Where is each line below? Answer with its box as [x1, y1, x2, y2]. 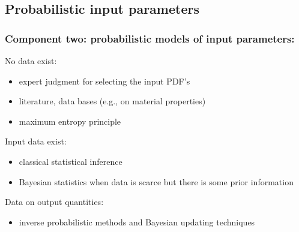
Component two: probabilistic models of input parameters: [5, 31, 295, 46]
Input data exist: [5, 135, 67, 147]
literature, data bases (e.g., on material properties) [19, 95, 206, 107]
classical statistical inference [19, 155, 122, 167]
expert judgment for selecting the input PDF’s [19, 74, 190, 87]
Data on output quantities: [5, 195, 104, 208]
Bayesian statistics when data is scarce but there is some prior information [19, 175, 294, 188]
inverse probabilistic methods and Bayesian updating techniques [19, 215, 255, 228]
